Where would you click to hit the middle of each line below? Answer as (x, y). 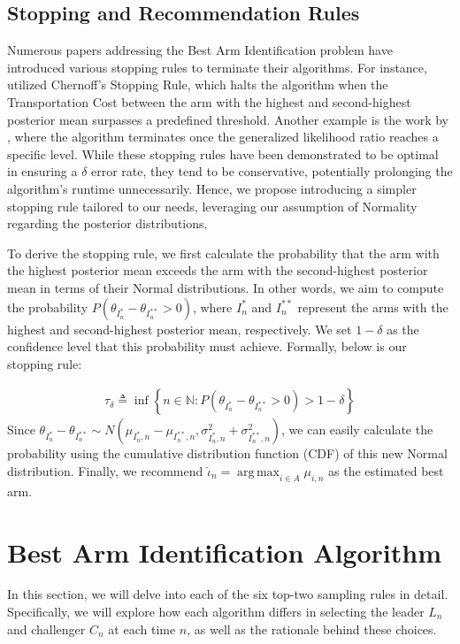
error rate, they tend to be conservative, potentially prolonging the (272, 171)
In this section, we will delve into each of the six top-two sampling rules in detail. (228, 594)
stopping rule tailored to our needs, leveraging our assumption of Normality (212, 206)
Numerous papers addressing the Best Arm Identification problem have (200, 50)
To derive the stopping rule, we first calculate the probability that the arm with (223, 253)
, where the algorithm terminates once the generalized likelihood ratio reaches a (223, 137)
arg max (258, 472)
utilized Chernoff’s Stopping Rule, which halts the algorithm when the (198, 84)
